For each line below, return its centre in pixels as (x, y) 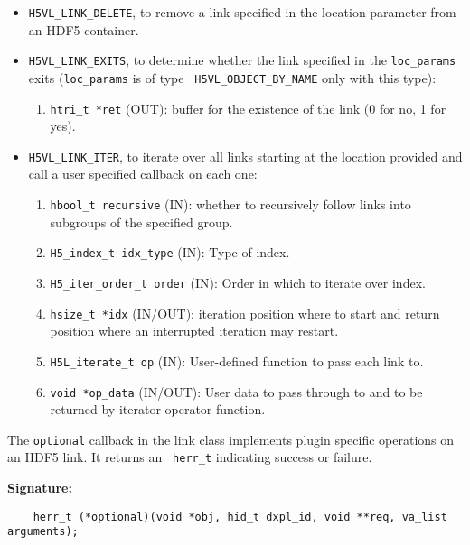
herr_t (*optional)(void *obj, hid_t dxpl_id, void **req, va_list (240, 517)
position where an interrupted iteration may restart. (194, 331)
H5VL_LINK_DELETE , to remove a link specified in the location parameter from (242, 12)
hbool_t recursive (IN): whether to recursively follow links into (230, 204)
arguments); (43, 532)
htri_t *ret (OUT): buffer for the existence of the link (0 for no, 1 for (248, 108)
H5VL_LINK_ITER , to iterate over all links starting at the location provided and (245, 156)
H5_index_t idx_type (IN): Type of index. (170, 252)
